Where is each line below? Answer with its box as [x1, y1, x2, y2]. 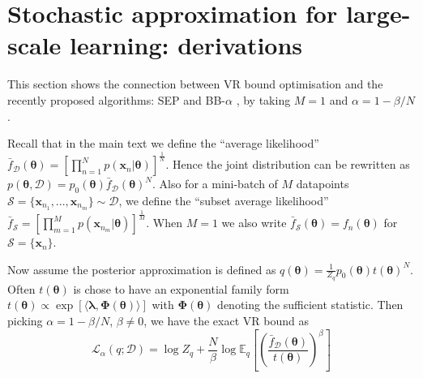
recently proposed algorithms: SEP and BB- [7, 91, 226, 108]
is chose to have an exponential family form [73, 280, 289, 297]
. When [146, 214, 182, 231]
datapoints [296, 175, 349, 192]
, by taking [236, 91, 291, 108]
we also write [221, 214, 287, 231]
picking [7, 312, 43, 329]
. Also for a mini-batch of [152, 175, 278, 192]
